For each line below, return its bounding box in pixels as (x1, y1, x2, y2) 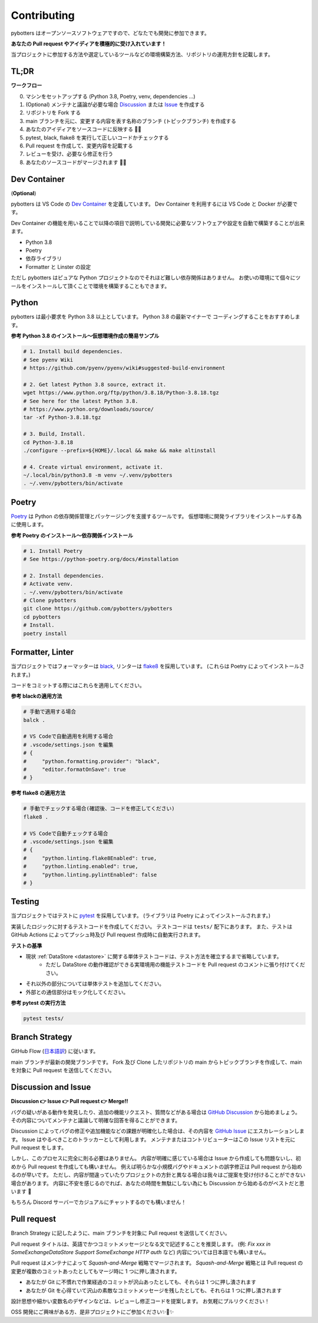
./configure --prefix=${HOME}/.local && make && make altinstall (23, 447, 216, 454)
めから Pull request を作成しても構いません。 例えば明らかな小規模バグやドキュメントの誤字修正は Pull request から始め (11, 1163, 303, 1170)
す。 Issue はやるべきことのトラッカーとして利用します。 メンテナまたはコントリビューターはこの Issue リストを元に (11, 1136, 296, 1143)
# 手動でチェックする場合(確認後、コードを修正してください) (23, 805, 175, 812)
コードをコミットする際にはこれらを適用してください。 (11, 681, 145, 689)
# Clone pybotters (23, 597, 77, 604)
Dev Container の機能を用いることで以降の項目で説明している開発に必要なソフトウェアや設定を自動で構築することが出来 (11, 219, 305, 226)
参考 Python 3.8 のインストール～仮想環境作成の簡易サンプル (11, 332, 160, 339)
